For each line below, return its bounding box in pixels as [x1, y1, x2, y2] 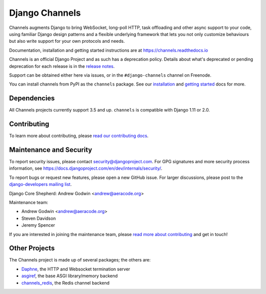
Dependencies [9, 94, 55, 103]
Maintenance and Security [9, 146, 92, 154]
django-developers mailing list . [9, 181, 72, 187]
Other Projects [9, 244, 55, 253]
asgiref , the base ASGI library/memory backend [21, 273, 118, 279]
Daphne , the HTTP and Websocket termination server [21, 266, 131, 272]
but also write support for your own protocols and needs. [9, 38, 125, 44]
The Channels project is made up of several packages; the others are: [9, 257, 151, 263]
